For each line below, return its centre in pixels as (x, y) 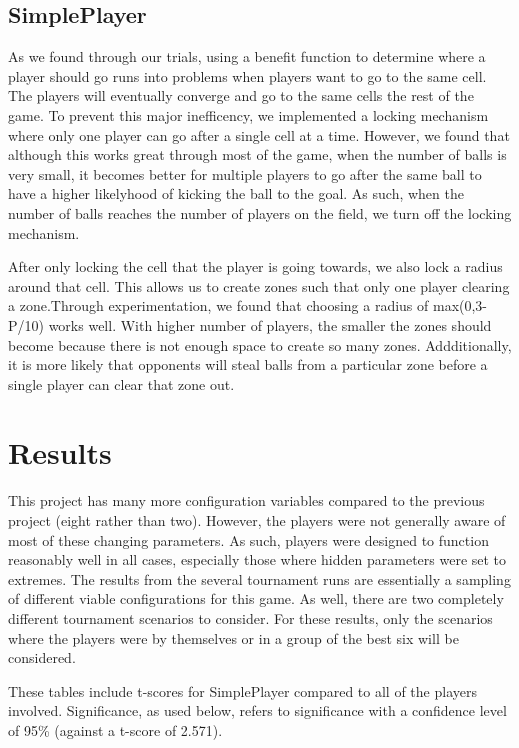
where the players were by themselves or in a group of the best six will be (233, 637)
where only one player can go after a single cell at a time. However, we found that (259, 134)
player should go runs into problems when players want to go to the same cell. (247, 75)
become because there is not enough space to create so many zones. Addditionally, (260, 344)
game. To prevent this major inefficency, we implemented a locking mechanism (248, 114)
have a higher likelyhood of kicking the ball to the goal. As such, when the (236, 193)
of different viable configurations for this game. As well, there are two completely (256, 598)
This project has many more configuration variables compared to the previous (246, 500)
